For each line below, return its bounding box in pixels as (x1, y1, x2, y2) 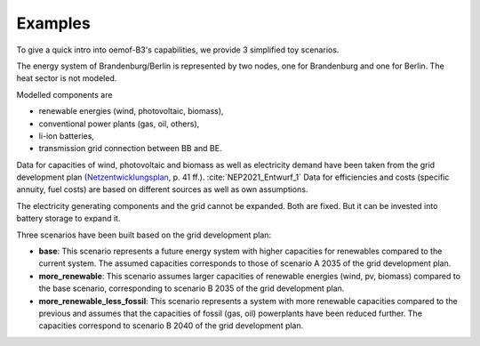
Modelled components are (16, 89, 113, 100)
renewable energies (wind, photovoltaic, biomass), (38, 106, 224, 117)
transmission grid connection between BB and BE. (38, 143, 222, 154)
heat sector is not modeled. (16, 73, 117, 84)
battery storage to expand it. (16, 213, 121, 224)
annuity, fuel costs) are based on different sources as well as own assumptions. (16, 184, 308, 195)
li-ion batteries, (38, 130, 95, 141)
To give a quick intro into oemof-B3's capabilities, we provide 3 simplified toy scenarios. (16, 44, 340, 55)
